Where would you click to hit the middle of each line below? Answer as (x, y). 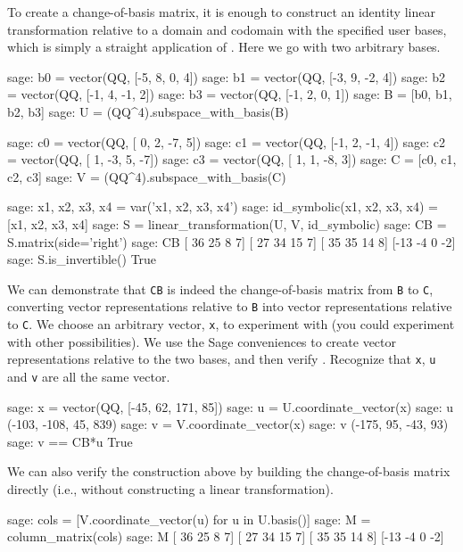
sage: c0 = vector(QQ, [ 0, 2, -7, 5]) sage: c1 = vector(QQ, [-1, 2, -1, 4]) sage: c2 (226, 141)
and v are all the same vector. (89, 376)
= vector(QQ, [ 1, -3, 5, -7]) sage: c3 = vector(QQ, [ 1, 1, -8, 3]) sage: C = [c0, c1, (232, 159)
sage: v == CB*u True (70, 441)
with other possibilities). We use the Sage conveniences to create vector (202, 341)
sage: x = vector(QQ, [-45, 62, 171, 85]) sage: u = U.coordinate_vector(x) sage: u (231, 406)
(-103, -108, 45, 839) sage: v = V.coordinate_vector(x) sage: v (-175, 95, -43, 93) (228, 424)
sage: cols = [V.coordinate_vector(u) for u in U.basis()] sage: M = (189, 519)
